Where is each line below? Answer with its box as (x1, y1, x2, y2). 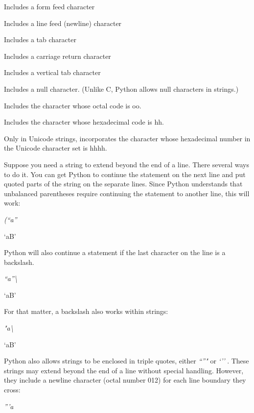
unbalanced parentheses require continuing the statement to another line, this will (4, 188, 250, 198)
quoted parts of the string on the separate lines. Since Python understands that (4, 179, 243, 189)
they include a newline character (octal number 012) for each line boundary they (4, 375, 246, 385)
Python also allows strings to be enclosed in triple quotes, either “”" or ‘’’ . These (4, 356, 249, 366)
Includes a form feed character (4, 1, 95, 11)
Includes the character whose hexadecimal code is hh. (4, 117, 164, 127)
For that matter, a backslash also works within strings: (4, 306, 168, 316)
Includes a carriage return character (4, 51, 111, 61)
